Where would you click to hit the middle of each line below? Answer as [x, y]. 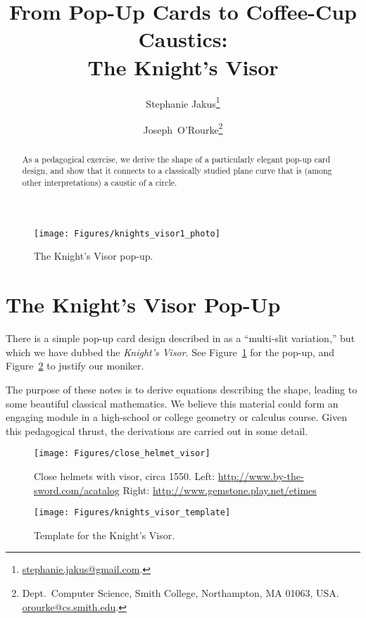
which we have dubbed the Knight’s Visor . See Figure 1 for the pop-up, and [170, 352]
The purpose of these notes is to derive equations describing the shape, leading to [182, 389]
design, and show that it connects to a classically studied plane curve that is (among [177, 171]
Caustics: [183, 39]
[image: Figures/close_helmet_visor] [122, 454]
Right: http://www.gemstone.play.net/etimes [220, 490]
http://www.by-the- [261, 475]
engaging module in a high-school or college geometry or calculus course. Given [177, 417]
